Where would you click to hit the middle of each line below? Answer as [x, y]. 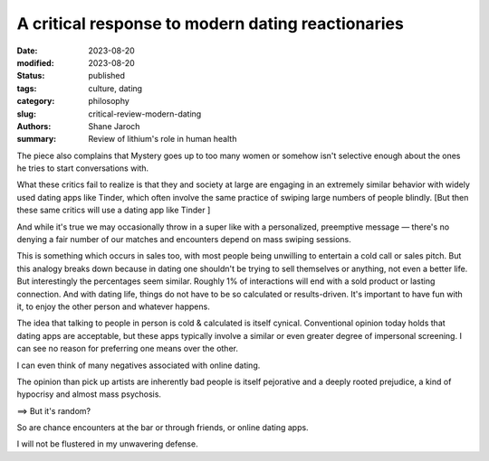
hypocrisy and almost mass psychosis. [89, 394]
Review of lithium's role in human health [163, 139]
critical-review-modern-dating [145, 114]
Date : [27, 51]
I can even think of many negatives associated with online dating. [139, 365]
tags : [27, 88]
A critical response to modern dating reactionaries [211, 24]
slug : [26, 114]
